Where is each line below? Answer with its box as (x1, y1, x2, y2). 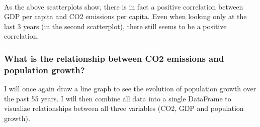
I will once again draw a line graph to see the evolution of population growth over (4, 83, 256, 94)
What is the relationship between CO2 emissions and (4, 52, 224, 64)
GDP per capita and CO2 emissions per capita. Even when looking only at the (4, 11, 247, 22)
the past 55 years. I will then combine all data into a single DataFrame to (4, 93, 231, 103)
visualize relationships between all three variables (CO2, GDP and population (4, 103, 244, 113)
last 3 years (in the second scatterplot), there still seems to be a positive (4, 21, 227, 31)
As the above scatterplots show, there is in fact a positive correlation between (4, 1, 243, 12)
